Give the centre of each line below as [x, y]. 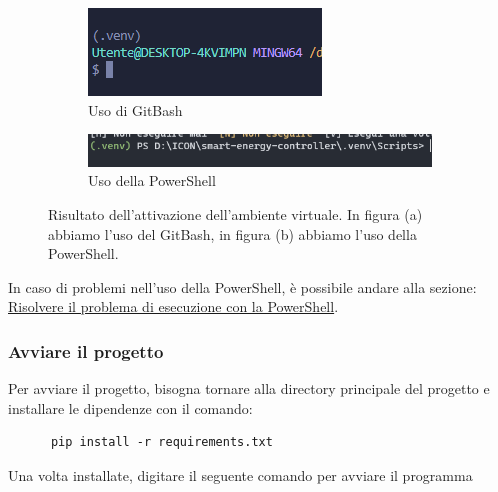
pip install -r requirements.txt [161, 442]
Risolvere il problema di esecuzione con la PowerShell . [173, 306]
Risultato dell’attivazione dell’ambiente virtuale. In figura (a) [235, 213]
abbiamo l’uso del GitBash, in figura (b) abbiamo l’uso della [232, 233]
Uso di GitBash [135, 109]
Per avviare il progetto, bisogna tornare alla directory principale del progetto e [249, 388]
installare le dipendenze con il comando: [130, 407]
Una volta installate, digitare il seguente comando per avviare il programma [240, 474]
